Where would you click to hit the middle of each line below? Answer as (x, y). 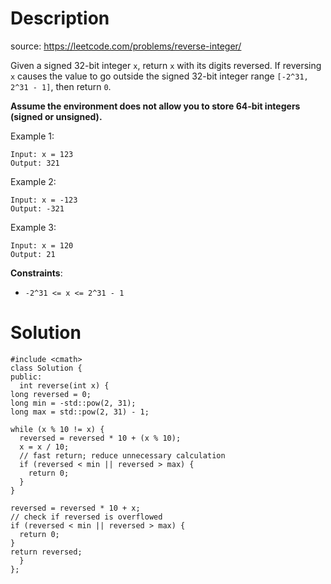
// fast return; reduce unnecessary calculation (122, 455)
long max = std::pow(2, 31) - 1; (80, 412)
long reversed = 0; (51, 394)
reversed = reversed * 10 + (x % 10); (100, 438)
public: (26, 377)
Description (60, 18)
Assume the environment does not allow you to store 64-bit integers (155, 106)
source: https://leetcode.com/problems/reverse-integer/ (126, 46)
